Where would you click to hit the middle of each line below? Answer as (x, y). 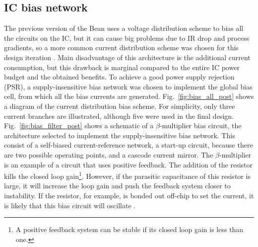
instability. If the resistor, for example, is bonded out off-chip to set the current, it (129, 195)
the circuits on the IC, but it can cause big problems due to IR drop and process (127, 38)
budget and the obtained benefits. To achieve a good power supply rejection (119, 77)
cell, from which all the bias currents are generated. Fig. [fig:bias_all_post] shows (129, 96)
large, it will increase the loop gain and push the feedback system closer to (117, 186)
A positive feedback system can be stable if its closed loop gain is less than (129, 229)
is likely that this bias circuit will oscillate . (70, 205)
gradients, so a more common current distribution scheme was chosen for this (121, 47)
